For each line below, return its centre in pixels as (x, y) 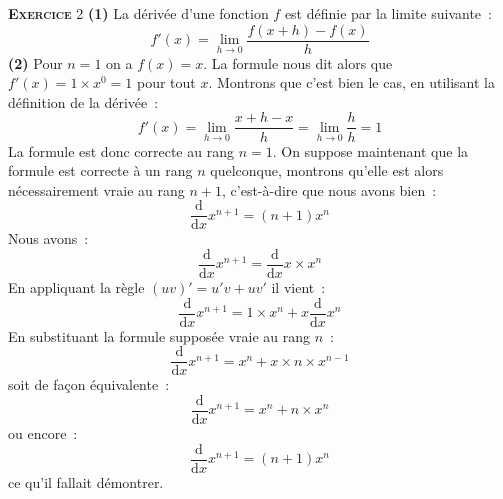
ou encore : (43, 432)
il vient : (298, 287)
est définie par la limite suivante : (388, 13)
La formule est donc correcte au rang (121, 150)
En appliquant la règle (76, 287)
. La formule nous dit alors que (298, 62)
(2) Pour (35, 62)
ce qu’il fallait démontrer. (86, 481)
